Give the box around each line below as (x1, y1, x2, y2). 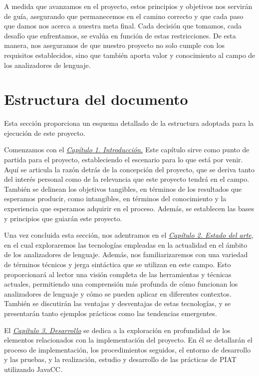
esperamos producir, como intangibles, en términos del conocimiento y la (4, 193, 227, 204)
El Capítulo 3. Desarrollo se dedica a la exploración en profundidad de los (4, 325, 231, 335)
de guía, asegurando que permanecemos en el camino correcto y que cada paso (4, 10, 244, 21)
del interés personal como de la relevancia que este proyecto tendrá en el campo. (4, 174, 250, 184)
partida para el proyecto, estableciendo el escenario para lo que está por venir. (4, 154, 243, 165)
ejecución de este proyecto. (4, 127, 85, 138)
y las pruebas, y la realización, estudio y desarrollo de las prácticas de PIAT (4, 354, 237, 365)
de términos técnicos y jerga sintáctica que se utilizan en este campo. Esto (4, 259, 231, 269)
